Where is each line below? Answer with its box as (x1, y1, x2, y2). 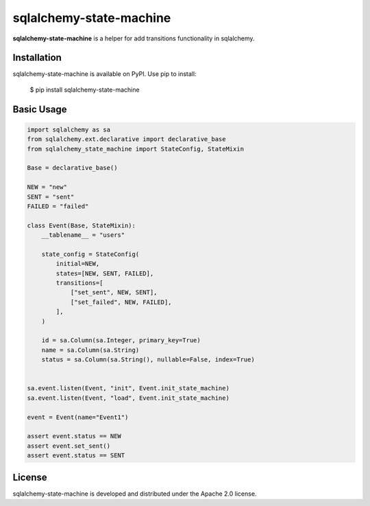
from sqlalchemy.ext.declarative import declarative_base (27, 136, 226, 143)
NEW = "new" (27, 184, 68, 191)
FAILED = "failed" (27, 202, 89, 210)
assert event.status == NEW (27, 432, 121, 440)
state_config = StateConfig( (41, 250, 140, 258)
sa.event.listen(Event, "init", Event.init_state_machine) (27, 384, 230, 392)
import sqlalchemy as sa (27, 125, 111, 134)
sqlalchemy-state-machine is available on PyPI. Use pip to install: (12, 70, 197, 78)
